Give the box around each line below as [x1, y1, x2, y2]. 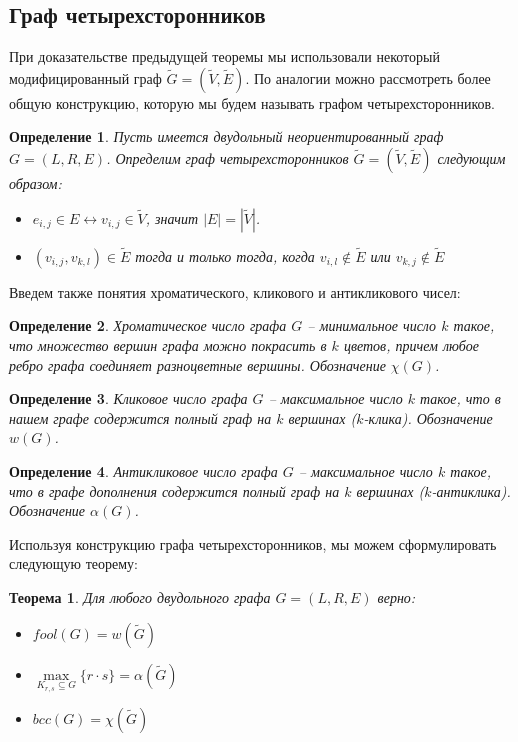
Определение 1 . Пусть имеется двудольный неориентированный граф [9, 126, 444, 147]
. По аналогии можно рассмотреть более [245, 67, 491, 88]
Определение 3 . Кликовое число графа [9, 388, 248, 409]
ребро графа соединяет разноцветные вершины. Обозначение [9, 354, 386, 375]
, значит [145, 207, 199, 228]
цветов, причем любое [343, 334, 479, 355]
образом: [9, 172, 62, 193]
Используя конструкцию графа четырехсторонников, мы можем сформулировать [9, 533, 497, 554]
